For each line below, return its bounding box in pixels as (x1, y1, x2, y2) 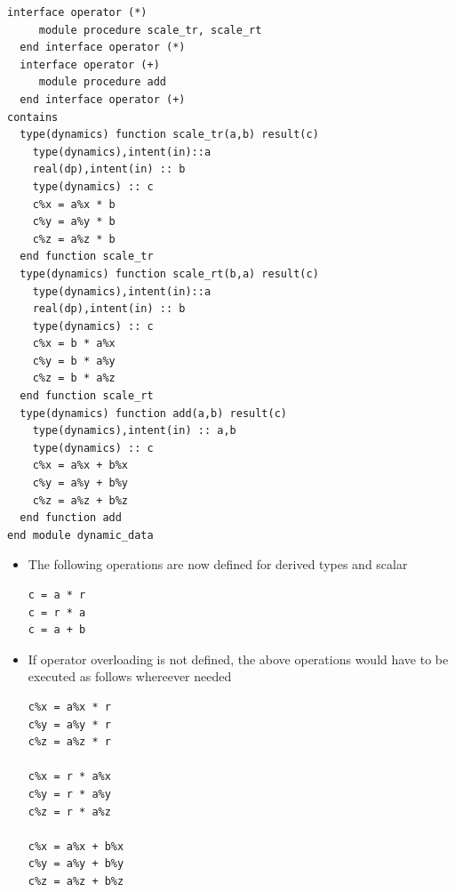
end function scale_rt (20, 390, 154, 403)
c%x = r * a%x (28, 770, 111, 784)
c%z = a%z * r (28, 735, 111, 749)
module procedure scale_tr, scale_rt (38, 23, 262, 36)
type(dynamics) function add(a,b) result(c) (20, 406, 287, 420)
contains (7, 110, 59, 124)
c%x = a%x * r (28, 700, 111, 713)
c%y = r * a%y (28, 787, 111, 800)
